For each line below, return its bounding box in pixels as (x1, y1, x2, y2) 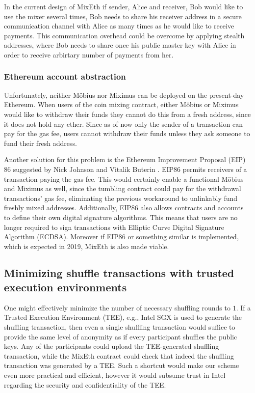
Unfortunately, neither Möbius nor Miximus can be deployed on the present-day (4, 89, 244, 100)
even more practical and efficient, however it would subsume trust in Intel (4, 370, 226, 380)
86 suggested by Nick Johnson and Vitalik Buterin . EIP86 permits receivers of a (4, 164, 247, 174)
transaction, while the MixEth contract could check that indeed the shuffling (4, 350, 234, 361)
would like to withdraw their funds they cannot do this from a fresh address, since (4, 109, 251, 119)
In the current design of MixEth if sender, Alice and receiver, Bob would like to (4, 1, 243, 11)
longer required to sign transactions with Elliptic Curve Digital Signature (4, 222, 224, 232)
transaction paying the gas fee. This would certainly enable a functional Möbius (4, 173, 244, 184)
